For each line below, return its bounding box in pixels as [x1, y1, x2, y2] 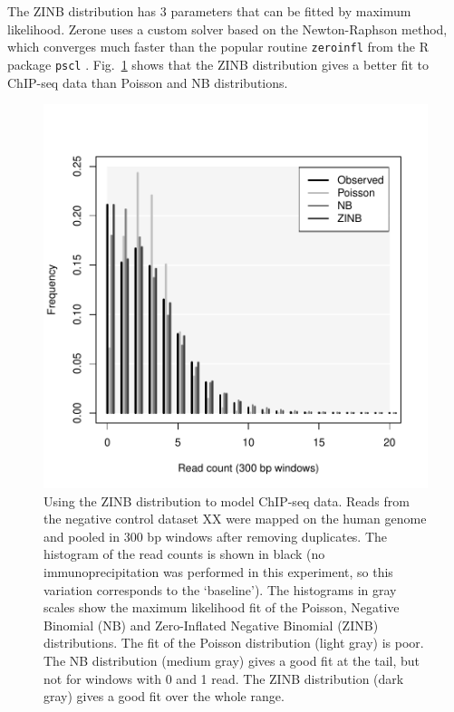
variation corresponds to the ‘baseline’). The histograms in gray [43, 580, 397, 599]
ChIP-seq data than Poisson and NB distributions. [7, 72, 288, 91]
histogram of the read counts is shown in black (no [43, 544, 325, 563]
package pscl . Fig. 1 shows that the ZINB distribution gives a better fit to [7, 54, 429, 73]
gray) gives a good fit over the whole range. [43, 687, 285, 706]
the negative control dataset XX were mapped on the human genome [43, 509, 427, 528]
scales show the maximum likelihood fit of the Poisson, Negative [43, 598, 400, 617]
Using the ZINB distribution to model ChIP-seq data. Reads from [43, 491, 410, 510]
